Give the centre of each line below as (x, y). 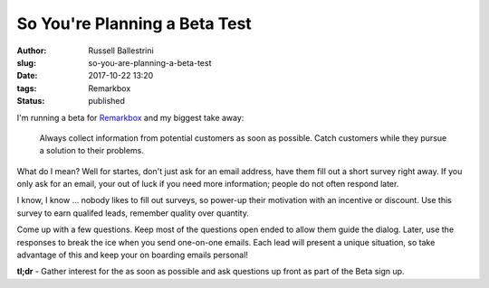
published (107, 101)
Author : (32, 51)
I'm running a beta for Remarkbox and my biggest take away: (130, 117)
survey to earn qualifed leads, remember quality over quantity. (133, 213)
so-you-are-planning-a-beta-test (150, 62)
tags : (27, 88)
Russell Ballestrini (121, 51)
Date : (27, 76)
